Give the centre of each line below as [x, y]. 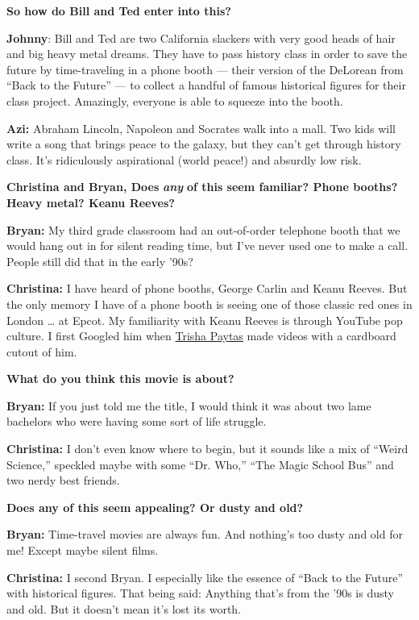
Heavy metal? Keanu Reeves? [91, 202]
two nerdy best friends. [63, 480]
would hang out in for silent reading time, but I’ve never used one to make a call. [207, 246]
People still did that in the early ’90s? [100, 261]
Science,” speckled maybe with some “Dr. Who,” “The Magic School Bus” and [200, 464]
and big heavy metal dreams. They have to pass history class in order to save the [207, 54]
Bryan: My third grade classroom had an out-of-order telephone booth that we [203, 229]
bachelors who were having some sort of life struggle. [137, 421]
